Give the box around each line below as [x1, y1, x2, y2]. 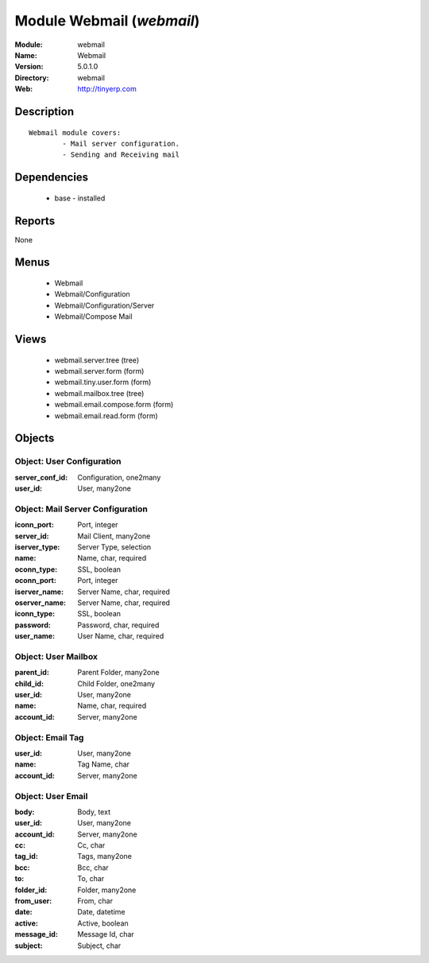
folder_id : [14, 885, 48, 895]
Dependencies [14, 171, 89, 184]
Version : [14, 62, 44, 72]
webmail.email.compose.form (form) [54, 400, 174, 410]
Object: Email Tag [14, 732, 84, 743]
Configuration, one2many [77, 472, 161, 482]
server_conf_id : [14, 472, 68, 482]
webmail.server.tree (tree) [54, 355, 139, 365]
